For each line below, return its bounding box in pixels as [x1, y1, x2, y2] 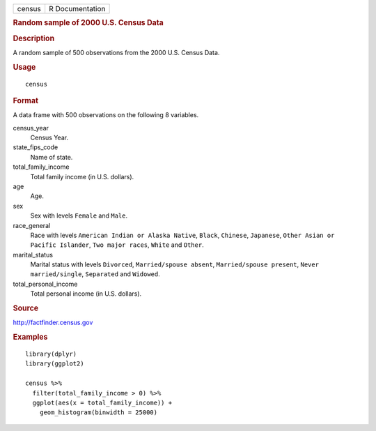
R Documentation [49, 4, 106, 13]
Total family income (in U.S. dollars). [30, 172, 134, 181]
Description [13, 33, 55, 43]
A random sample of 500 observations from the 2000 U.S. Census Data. [13, 48, 220, 56]
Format [13, 96, 38, 105]
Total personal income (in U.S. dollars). [30, 289, 142, 298]
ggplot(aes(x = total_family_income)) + [32, 398, 173, 407]
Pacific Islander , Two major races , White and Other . [30, 241, 205, 249]
